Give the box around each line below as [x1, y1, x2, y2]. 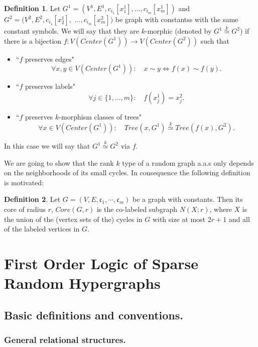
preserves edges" [25, 53, 75, 64]
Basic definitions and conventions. [4, 307, 183, 322]
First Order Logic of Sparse [4, 253, 198, 273]
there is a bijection [4, 35, 62, 46]
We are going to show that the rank [4, 157, 114, 168]
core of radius [4, 204, 46, 214]
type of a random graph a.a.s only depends [122, 157, 254, 168]
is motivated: [4, 177, 44, 187]
